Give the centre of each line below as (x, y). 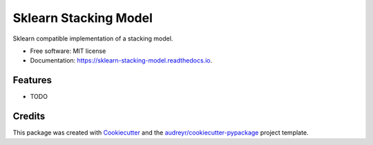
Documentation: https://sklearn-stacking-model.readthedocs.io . (121, 60)
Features (32, 80)
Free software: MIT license (68, 51)
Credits (29, 116)
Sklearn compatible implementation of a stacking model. (93, 38)
